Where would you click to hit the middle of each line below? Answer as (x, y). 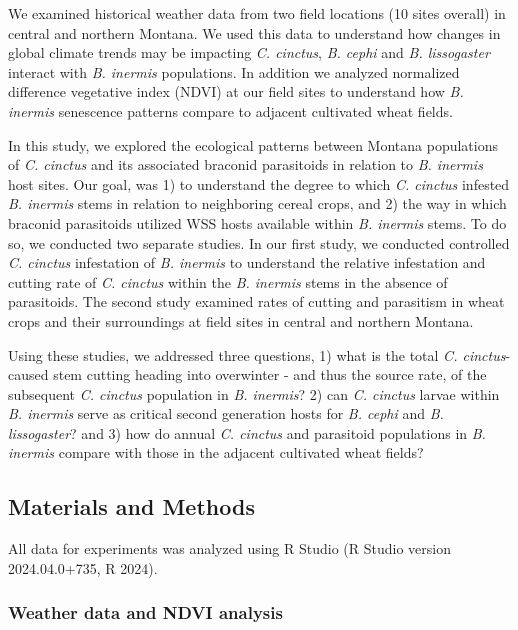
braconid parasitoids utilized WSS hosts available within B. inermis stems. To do (257, 222)
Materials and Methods (131, 506)
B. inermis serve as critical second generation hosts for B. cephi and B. (226, 413)
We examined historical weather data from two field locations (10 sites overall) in (257, 13)
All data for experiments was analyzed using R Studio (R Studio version (230, 548)
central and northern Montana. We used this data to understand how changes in (254, 32)
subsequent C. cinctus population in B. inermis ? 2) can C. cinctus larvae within (254, 393)
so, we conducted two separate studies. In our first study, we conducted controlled (259, 242)
